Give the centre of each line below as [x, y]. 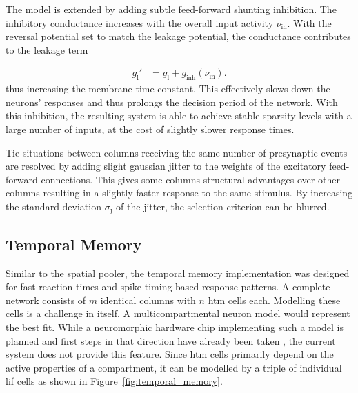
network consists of [46, 300]
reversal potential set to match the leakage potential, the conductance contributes [178, 36]
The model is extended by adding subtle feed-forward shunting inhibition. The [171, 9]
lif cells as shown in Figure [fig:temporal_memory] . [114, 381]
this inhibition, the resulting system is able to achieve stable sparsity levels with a [179, 115]
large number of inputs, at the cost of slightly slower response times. [150, 129]
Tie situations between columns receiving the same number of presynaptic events [177, 152]
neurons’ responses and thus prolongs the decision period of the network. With [172, 102]
